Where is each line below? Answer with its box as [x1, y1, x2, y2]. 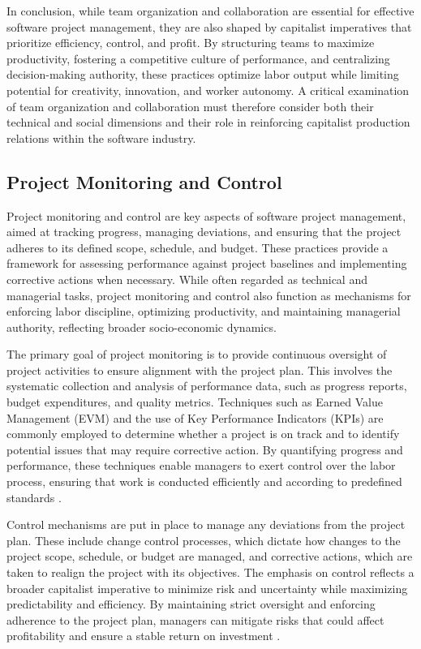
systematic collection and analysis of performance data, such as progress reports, [6, 377, 407, 394]
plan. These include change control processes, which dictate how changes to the [6, 531, 401, 548]
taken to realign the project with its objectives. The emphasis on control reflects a [6, 564, 415, 581]
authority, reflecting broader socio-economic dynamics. [6, 318, 277, 335]
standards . [6, 488, 62, 505]
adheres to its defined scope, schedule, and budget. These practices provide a [6, 239, 389, 256]
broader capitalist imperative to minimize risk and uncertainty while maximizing [6, 579, 408, 596]
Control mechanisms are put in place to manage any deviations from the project [6, 516, 406, 533]
